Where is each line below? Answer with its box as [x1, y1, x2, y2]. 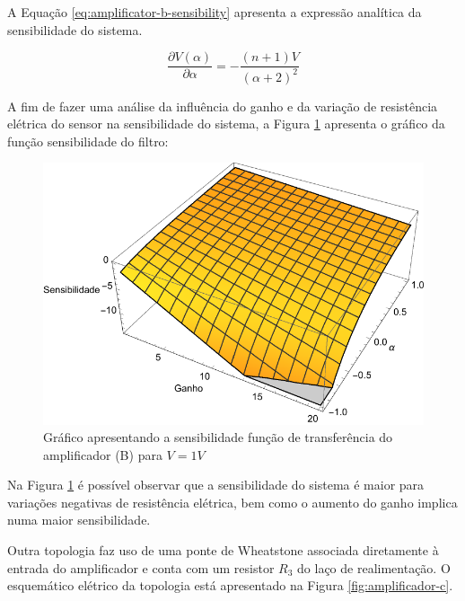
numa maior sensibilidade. [7, 510, 151, 529]
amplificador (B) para [43, 445, 162, 464]
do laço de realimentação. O [297, 558, 451, 577]
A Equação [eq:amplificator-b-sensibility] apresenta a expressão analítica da [7, 3, 422, 21]
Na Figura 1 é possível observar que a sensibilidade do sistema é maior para [7, 475, 425, 494]
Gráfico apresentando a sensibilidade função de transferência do [43, 428, 393, 446]
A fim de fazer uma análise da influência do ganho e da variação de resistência [7, 96, 438, 115]
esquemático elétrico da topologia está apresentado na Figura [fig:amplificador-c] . [7, 576, 453, 595]
